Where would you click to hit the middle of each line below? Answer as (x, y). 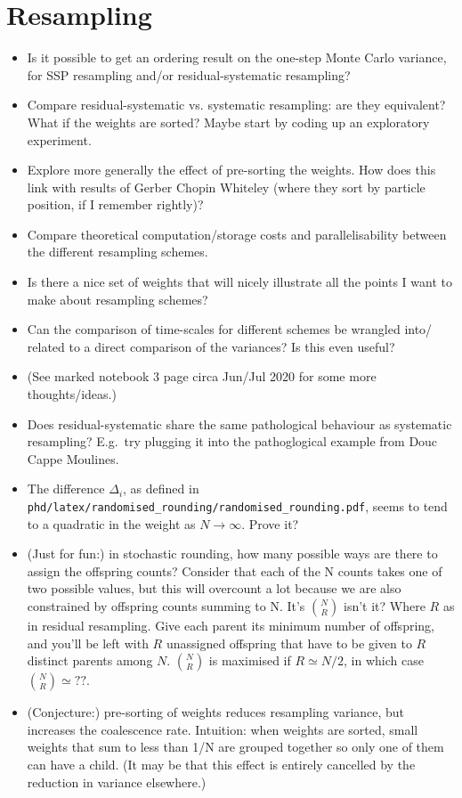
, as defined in (161, 489)
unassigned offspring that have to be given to (289, 643)
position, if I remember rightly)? (115, 204)
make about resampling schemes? (118, 299)
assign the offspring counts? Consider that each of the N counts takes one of (235, 570)
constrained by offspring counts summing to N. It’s (166, 606)
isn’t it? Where (385, 606)
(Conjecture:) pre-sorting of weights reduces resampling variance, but (216, 712)
